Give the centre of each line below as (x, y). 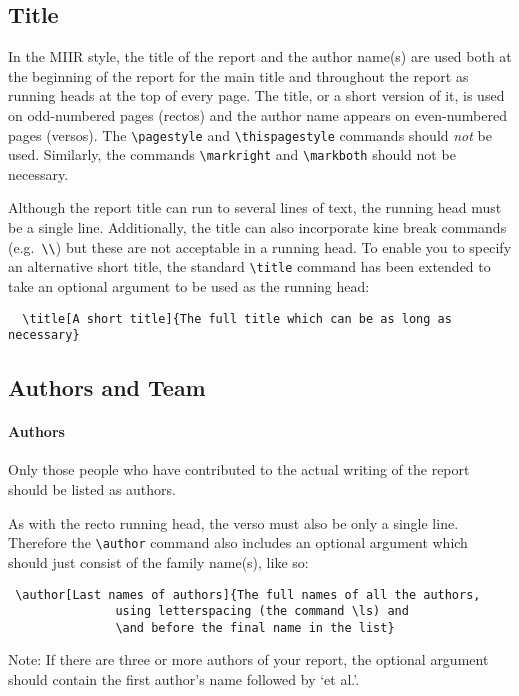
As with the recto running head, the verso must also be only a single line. (233, 522)
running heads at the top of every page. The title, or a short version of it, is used (256, 95)
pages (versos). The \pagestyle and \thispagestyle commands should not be (250, 134)
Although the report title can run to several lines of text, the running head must (255, 207)
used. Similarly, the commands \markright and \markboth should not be (232, 154)
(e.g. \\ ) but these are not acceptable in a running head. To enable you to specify (260, 246)
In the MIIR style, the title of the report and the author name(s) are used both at (260, 56)
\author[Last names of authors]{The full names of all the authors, (248, 594)
